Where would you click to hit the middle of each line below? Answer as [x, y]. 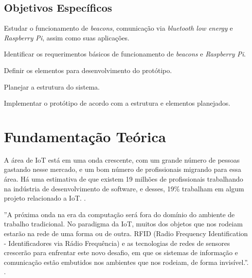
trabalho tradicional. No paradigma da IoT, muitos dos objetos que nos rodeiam [123, 224]
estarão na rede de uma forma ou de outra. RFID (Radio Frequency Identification [126, 233]
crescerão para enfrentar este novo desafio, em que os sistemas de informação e [121, 252]
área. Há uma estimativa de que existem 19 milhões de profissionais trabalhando [124, 179]
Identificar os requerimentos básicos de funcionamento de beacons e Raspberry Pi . [125, 54]
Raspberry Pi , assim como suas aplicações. [67, 37]
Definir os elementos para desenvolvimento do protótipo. [88, 70]
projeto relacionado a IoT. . [45, 198]
